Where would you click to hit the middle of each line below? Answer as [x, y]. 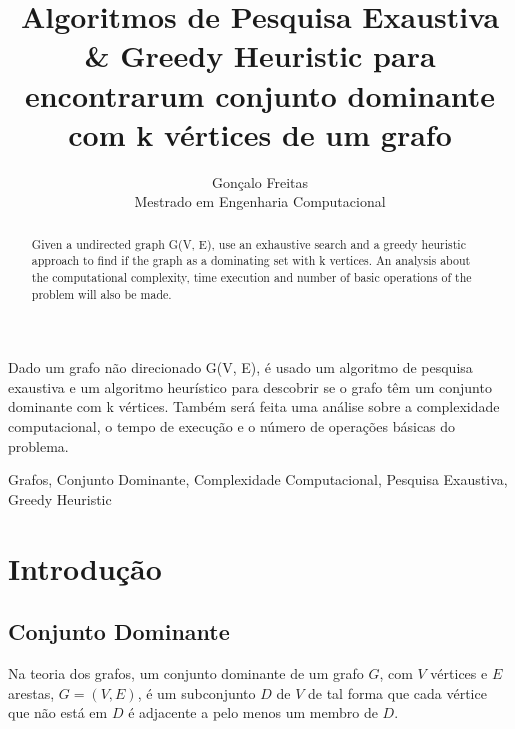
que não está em [58, 712]
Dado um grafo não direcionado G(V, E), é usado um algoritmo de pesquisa [240, 367]
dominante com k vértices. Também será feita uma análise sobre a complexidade [254, 406]
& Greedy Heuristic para [260, 55]
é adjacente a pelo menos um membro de [253, 712]
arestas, [31, 692]
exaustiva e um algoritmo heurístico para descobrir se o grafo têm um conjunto [250, 386]
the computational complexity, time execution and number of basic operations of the [251, 276]
